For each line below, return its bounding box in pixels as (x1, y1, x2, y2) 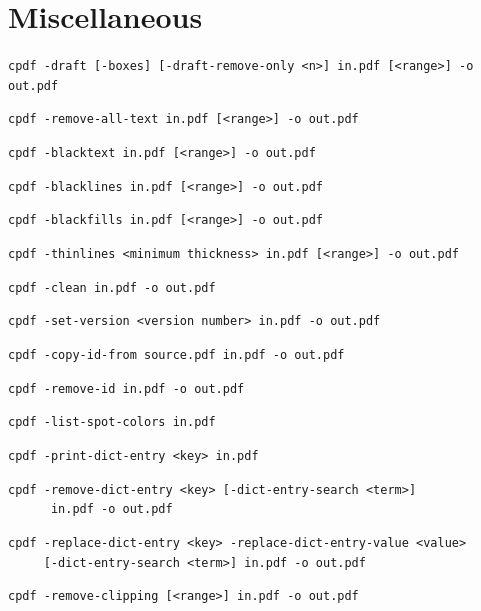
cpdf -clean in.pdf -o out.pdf (8, 280, 216, 295)
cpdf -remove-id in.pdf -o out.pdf (8, 381, 245, 396)
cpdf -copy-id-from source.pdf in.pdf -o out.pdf (8, 348, 345, 363)
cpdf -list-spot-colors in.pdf (8, 415, 216, 430)
